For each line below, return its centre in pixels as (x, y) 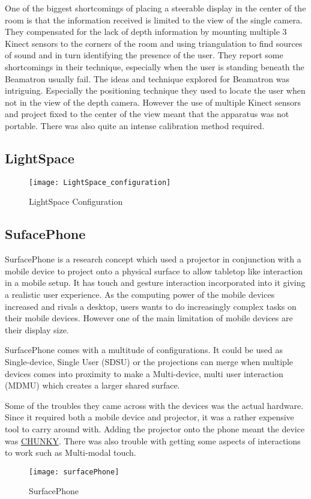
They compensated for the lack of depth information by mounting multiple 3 (146, 32)
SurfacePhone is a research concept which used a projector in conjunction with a (153, 259)
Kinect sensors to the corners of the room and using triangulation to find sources (154, 43)
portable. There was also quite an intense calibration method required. (135, 125)
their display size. (37, 329)
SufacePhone (45, 234)
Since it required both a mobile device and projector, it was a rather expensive (149, 417)
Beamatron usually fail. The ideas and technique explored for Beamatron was (147, 78)
